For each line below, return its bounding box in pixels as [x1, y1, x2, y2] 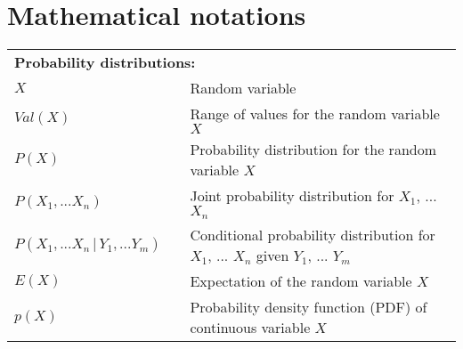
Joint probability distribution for [190, 185, 394, 207]
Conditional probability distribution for [190, 224, 435, 246]
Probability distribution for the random [190, 139, 437, 160]
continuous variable [190, 317, 311, 338]
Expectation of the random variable [190, 271, 412, 292]
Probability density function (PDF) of [190, 296, 427, 318]
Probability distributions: [14, 52, 196, 73]
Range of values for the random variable [190, 103, 440, 125]
